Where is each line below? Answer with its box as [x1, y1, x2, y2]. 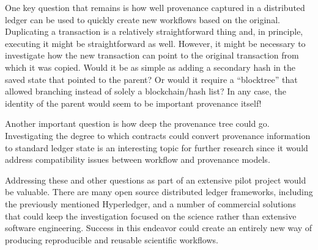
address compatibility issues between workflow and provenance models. [5, 153, 270, 166]
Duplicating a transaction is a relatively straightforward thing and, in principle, [5, 25, 303, 38]
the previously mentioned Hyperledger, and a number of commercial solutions [5, 197, 296, 210]
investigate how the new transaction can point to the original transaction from [5, 49, 299, 62]
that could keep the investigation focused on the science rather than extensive [5, 209, 297, 222]
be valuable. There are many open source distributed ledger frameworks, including [5, 185, 313, 198]
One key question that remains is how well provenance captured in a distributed [5, 1, 305, 13]
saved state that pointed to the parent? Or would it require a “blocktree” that [5, 73, 298, 85]
